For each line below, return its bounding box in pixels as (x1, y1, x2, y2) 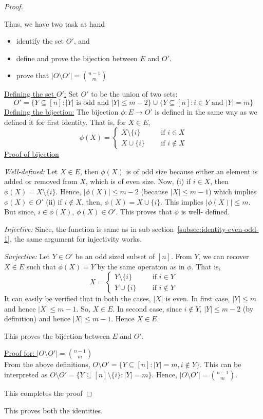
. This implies (160, 196, 203, 207)
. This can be (199, 359, 241, 370)
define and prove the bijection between (16, 52, 138, 63)
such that (26, 261, 56, 271)
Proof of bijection (4, 149, 59, 159)
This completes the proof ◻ (4, 388, 92, 398)
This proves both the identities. (4, 405, 103, 415)
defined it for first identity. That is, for (4, 116, 126, 127)
